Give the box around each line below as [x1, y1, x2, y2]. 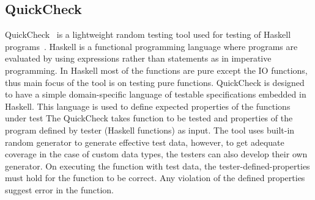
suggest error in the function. [5, 183, 114, 196]
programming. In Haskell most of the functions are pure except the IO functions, [5, 63, 308, 76]
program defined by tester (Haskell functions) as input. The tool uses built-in [5, 123, 295, 136]
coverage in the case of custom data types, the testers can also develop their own [5, 148, 308, 160]
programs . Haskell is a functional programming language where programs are [5, 40, 298, 52]
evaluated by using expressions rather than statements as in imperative [5, 52, 272, 65]
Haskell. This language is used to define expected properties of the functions [5, 99, 291, 112]
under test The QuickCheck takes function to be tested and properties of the [5, 112, 293, 124]
